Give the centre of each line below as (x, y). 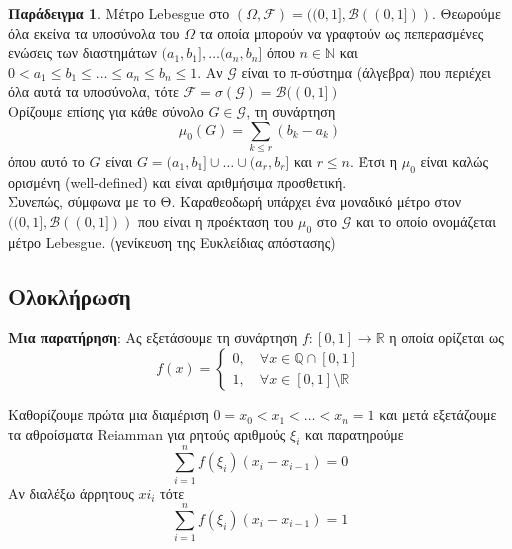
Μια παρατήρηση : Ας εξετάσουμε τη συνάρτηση (153, 337)
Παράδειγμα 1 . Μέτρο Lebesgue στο (119, 13)
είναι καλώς (454, 160)
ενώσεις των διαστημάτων (82, 52)
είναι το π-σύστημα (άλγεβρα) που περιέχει (366, 71)
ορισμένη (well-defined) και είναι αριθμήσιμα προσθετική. (177, 181)
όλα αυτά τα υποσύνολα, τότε (93, 91)
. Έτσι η (374, 160)
